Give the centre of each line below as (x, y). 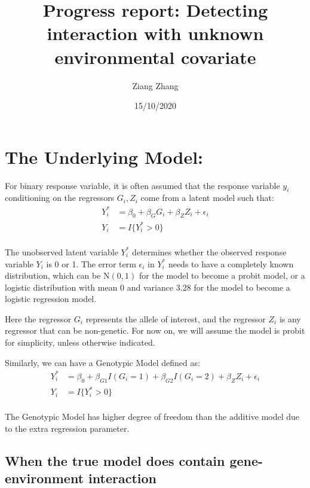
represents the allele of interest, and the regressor (176, 318)
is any (290, 318)
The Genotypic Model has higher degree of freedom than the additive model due (152, 417)
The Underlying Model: (104, 156)
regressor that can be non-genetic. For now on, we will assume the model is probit (155, 330)
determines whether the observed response (209, 251)
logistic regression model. (51, 299)
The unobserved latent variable (62, 251)
